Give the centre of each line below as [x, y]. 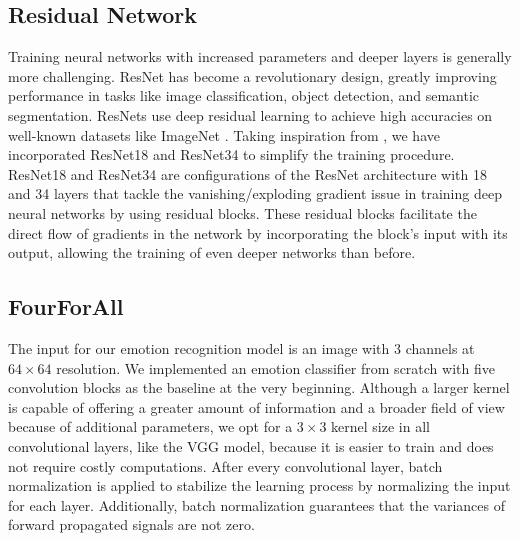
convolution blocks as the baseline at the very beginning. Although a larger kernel [259, 387]
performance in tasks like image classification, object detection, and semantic [243, 95]
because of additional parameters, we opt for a [150, 426]
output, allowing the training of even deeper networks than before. [212, 252]
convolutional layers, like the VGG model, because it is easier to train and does [251, 445]
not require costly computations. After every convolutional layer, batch [225, 465]
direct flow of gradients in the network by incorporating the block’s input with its [258, 232]
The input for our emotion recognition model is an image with [199, 347]
